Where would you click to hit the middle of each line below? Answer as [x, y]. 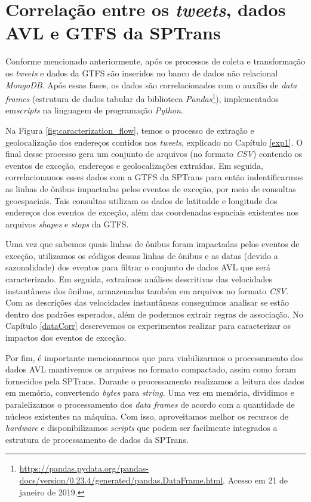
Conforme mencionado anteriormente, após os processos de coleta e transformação [155, 61]
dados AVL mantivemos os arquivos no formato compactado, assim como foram [151, 369]
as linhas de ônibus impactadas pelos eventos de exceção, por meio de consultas [151, 188]
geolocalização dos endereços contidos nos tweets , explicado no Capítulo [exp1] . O [154, 142]
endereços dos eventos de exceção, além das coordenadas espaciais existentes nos [152, 212]
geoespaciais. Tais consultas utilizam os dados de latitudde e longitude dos [141, 200]
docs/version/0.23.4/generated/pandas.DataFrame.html [121, 480]
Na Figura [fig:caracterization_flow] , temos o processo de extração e [130, 130]
